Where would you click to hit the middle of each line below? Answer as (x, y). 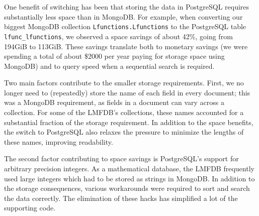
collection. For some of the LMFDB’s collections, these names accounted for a (124, 112)
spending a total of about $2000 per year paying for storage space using (114, 56)
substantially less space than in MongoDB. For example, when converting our (123, 16)
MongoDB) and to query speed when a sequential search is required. (109, 66)
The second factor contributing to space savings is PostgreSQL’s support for (121, 158)
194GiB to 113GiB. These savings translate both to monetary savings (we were (126, 46)
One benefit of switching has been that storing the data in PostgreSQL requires (127, 7)
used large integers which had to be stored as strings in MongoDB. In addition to (129, 178)
